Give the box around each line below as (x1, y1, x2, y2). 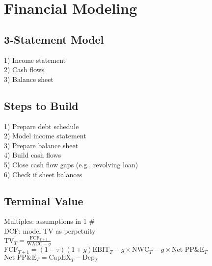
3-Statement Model (4, 31, 104, 47)
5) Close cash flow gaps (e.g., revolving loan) (4, 159, 138, 169)
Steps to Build (4, 98, 79, 113)
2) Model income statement (4, 131, 86, 141)
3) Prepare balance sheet (4, 140, 79, 150)
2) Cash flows (4, 64, 45, 75)
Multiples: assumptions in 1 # (4, 216, 95, 226)
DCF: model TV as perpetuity (4, 225, 96, 236)
